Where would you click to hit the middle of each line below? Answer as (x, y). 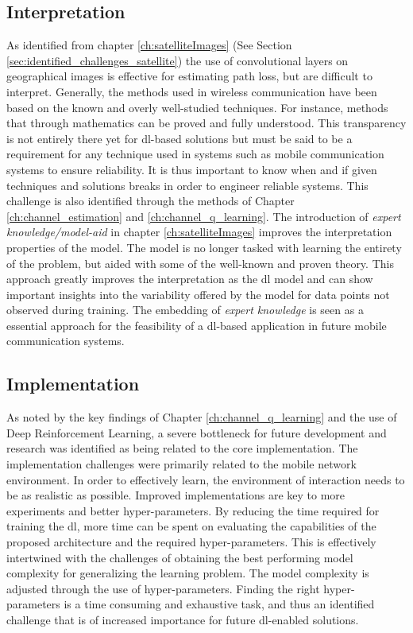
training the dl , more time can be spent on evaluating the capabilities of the (191, 526)
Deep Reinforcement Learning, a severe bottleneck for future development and (197, 432)
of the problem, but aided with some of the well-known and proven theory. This (200, 263)
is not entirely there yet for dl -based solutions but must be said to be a (179, 138)
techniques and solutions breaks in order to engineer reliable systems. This (187, 185)
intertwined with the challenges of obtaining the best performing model (180, 557)
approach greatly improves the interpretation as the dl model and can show (190, 279)
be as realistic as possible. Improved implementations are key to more (176, 495)
